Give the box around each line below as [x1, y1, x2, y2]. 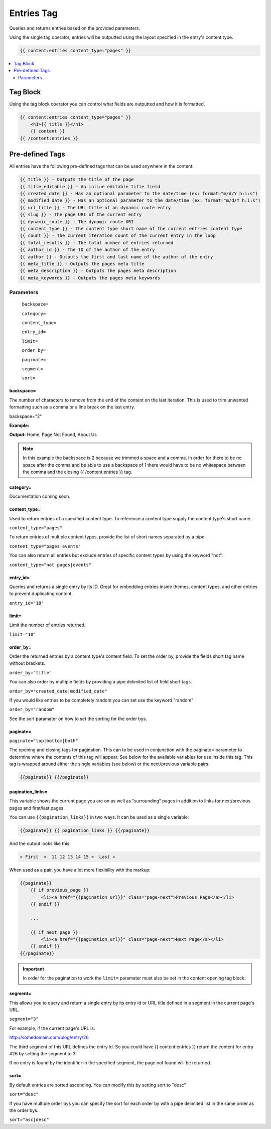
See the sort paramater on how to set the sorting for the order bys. [9, 716, 148, 722]
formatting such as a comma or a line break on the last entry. [9, 404, 135, 410]
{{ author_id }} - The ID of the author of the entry [20, 247, 155, 253]
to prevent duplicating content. [9, 591, 73, 597]
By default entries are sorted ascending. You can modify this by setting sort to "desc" [9, 1082, 186, 1088]
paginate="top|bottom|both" [9, 738, 79, 744]
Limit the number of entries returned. [9, 622, 86, 628]
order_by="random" [9, 707, 55, 713]
